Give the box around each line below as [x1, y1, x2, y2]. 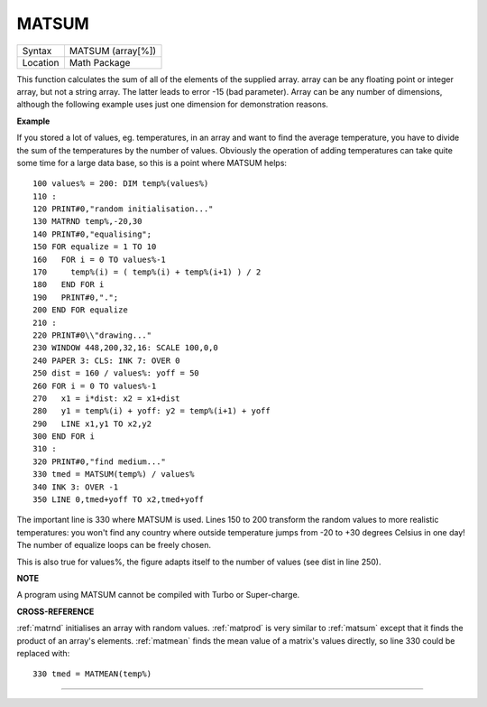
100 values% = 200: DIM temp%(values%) [32, 179, 209, 189]
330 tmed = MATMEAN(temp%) [32, 669, 152, 679]
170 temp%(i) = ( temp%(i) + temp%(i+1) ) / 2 [32, 267, 262, 277]
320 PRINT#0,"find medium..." [32, 456, 167, 467]
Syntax [22, 44, 52, 57]
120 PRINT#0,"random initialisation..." [32, 204, 214, 214]
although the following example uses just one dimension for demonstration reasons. [16, 99, 329, 110]
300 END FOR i [32, 432, 95, 442]
